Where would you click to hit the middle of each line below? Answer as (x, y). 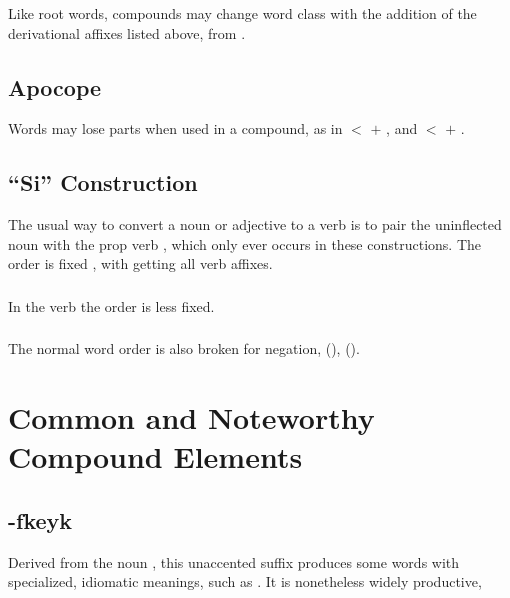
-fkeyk (40, 519)
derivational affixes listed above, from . (127, 32)
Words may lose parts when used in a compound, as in (175, 128)
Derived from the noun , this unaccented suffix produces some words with (234, 561)
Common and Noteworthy (191, 417)
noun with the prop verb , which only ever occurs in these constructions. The (245, 243)
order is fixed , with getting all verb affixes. (140, 263)
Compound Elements (155, 456)
